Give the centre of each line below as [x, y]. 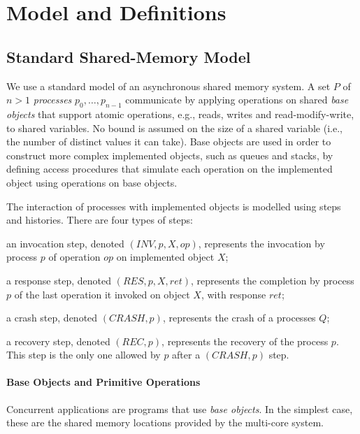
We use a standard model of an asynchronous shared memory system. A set [168, 86]
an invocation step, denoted [65, 243]
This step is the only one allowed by [84, 355]
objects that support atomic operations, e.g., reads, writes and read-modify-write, [180, 114]
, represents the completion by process [272, 280]
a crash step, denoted [52, 318]
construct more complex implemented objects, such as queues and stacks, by [170, 155]
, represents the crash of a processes [239, 318]
